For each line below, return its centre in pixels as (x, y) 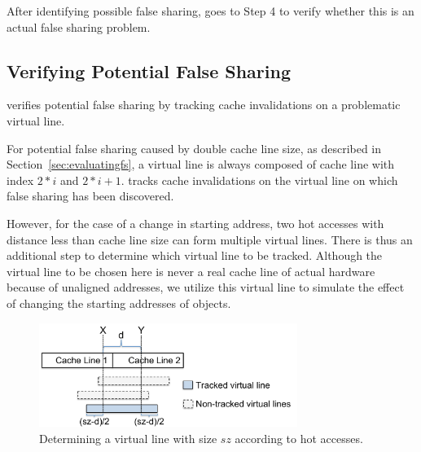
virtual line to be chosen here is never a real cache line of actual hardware (191, 271)
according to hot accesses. (299, 438)
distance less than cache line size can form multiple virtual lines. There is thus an (210, 239)
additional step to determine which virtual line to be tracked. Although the (195, 255)
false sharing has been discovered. (90, 196)
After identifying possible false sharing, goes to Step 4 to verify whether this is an (210, 11)
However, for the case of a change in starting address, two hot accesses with (195, 223)
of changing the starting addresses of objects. (119, 303)
